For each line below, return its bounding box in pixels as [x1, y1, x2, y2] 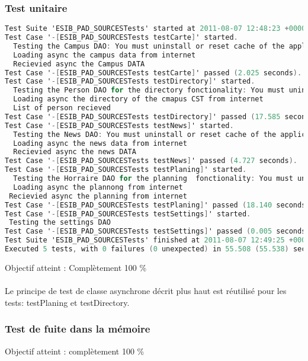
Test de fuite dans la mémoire [5, 321, 150, 336]
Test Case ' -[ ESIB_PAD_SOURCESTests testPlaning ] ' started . [5, 165, 247, 174]
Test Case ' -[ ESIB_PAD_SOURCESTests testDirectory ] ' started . [5, 77, 255, 86]
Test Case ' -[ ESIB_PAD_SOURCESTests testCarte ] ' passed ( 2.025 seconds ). [5, 68, 302, 77]
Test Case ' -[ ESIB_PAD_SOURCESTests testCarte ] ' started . [5, 33, 238, 42]
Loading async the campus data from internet [13, 50, 196, 59]
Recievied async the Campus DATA [13, 59, 145, 68]
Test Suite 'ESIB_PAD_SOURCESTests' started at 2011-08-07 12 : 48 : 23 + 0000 [5, 24, 306, 33]
